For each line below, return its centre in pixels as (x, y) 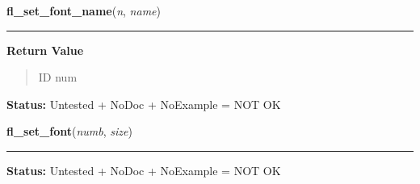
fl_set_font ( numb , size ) (69, 131)
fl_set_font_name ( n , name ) (84, 10)
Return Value (45, 50)
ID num (58, 77)
